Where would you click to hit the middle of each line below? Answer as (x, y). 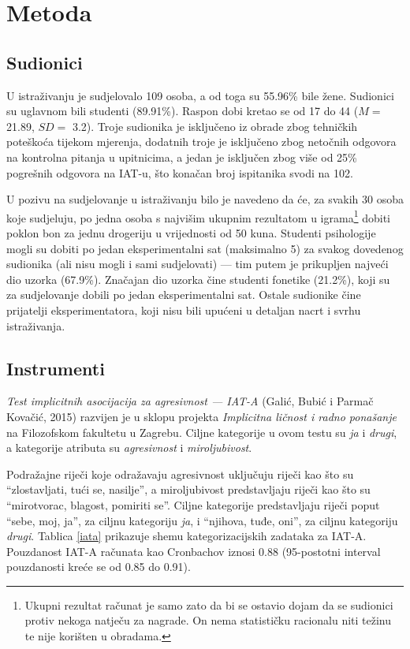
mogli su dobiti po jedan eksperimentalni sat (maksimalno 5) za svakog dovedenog (205, 248)
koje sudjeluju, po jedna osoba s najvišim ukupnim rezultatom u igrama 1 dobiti (198, 216)
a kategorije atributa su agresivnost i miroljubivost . (129, 448)
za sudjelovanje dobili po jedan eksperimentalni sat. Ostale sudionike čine (184, 295)
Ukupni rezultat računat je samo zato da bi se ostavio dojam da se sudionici (209, 604)
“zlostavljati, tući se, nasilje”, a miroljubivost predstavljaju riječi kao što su (188, 489)
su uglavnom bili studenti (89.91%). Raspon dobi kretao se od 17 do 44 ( (183, 111)
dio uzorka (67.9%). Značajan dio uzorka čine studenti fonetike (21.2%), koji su (198, 279)
